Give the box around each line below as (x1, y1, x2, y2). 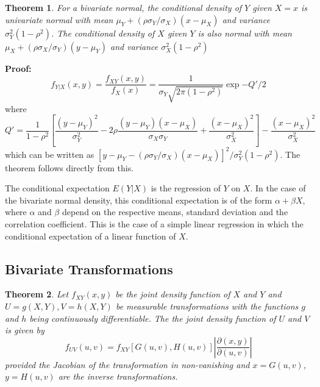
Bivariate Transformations (5, 259, 173, 278)
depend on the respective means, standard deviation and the (62, 205, 288, 218)
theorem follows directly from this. (5, 161, 134, 174)
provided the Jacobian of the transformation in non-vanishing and (5, 358, 250, 371)
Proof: (5, 62, 32, 74)
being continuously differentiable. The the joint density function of (29, 311, 276, 324)
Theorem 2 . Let (5, 288, 69, 300)
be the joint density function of (115, 288, 230, 300)
